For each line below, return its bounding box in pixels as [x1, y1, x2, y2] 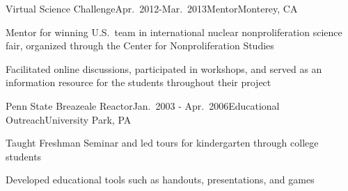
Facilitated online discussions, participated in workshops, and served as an [6, 61, 322, 76]
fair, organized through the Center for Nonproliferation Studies [6, 38, 274, 53]
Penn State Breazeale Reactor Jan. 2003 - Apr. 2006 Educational [6, 98, 280, 113]
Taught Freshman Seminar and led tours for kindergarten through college [6, 135, 319, 150]
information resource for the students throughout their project [6, 75, 271, 90]
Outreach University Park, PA [6, 112, 132, 126]
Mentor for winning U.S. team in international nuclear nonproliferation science [6, 24, 342, 39]
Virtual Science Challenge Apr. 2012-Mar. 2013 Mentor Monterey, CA [6, 1, 298, 15]
